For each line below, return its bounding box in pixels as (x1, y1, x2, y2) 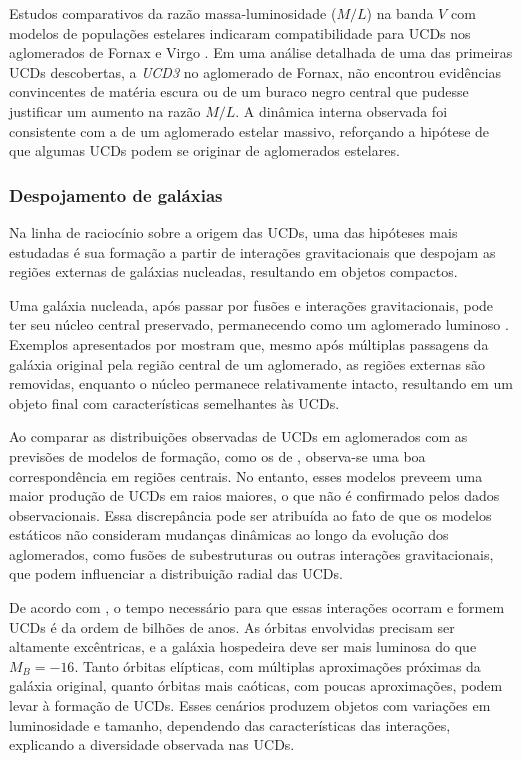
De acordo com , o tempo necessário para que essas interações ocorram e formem (9, 597, 505, 618)
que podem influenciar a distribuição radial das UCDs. (9, 563, 343, 584)
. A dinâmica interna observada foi (235, 100, 448, 121)
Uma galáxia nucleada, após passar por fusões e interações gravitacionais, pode (9, 294, 494, 315)
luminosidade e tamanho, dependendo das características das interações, (9, 714, 451, 735)
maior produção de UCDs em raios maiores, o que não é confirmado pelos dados (9, 485, 500, 506)
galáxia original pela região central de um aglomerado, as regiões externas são (9, 353, 486, 374)
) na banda (366, 3, 434, 23)
